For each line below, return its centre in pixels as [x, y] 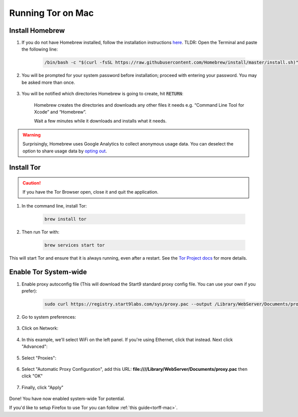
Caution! [32, 183]
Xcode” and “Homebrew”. [60, 112]
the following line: [40, 49]
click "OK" [32, 376]
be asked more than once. [48, 82]
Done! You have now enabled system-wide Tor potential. [67, 399]
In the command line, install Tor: [54, 206]
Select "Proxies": [39, 358]
